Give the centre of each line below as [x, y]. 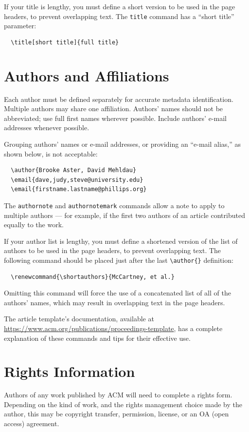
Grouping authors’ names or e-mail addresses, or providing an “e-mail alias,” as [122, 144]
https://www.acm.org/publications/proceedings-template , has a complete [113, 328]
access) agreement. [32, 423]
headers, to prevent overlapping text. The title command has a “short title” [119, 16]
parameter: [20, 26]
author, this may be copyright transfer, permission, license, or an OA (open [116, 414]
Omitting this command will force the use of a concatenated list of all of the [117, 293]
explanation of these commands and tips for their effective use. [97, 338]
